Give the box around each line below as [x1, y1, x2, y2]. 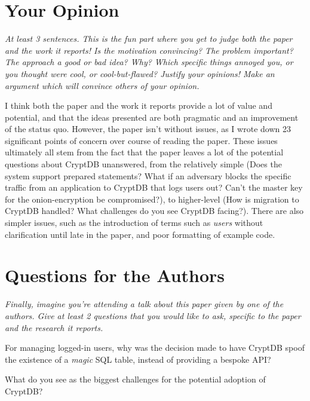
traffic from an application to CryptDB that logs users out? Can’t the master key [5, 181, 303, 194]
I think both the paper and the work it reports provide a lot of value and [5, 99, 272, 112]
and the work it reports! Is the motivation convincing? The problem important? [5, 44, 293, 56]
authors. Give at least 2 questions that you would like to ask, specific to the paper [5, 309, 301, 322]
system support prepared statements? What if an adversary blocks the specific [5, 169, 291, 182]
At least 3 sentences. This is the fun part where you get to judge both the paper [5, 32, 293, 45]
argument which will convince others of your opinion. [5, 79, 199, 91]
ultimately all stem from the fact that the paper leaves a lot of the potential [5, 146, 284, 158]
